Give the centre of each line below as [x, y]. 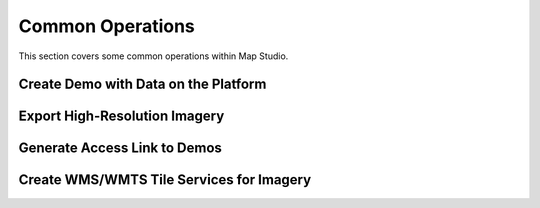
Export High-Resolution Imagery [121, 116]
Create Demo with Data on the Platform [142, 84]
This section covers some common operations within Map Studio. [153, 56]
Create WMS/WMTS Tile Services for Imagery [165, 180]
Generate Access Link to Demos [120, 148]
